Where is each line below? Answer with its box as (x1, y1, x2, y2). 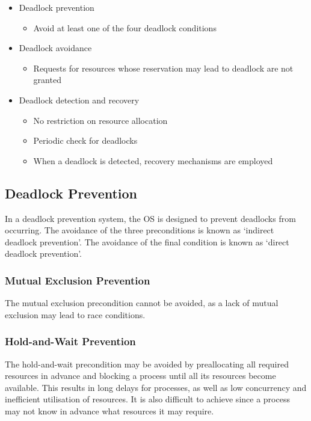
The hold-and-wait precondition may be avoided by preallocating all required (5, 357, 289, 370)
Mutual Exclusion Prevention (5, 272, 150, 287)
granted (33, 73, 61, 86)
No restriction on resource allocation (33, 114, 168, 126)
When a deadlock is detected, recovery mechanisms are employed (33, 154, 273, 167)
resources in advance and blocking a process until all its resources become (5, 369, 276, 382)
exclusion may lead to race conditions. (5, 308, 146, 321)
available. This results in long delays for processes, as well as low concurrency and (5, 381, 307, 393)
